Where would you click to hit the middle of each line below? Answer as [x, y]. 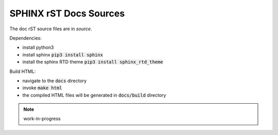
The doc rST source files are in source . [51, 29]
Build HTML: [23, 71]
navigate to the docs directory [55, 81]
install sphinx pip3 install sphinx [63, 54]
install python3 [38, 47]
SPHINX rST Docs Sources [67, 13]
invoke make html [42, 88]
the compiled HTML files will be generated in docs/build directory [94, 95]
